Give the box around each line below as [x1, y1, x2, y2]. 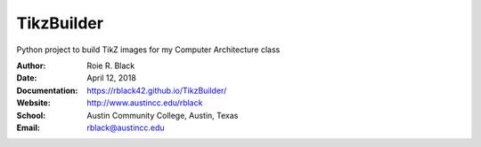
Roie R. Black [86, 60, 135, 71]
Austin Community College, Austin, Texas [86, 110, 239, 120]
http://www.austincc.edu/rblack [86, 97, 203, 108]
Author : [16, 60, 46, 71]
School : [16, 110, 46, 120]
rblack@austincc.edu [86, 122, 165, 133]
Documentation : [16, 85, 78, 96]
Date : [16, 73, 37, 83]
